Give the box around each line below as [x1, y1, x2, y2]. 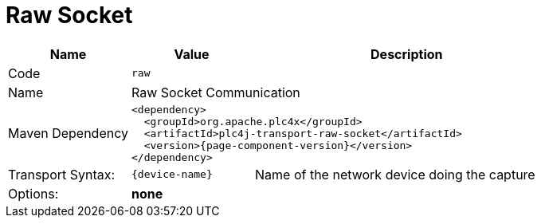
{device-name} [131, 168, 213, 181]
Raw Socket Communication [131, 84, 300, 100]
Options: [8, 185, 59, 202]
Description [370, 45, 443, 62]
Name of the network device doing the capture [255, 166, 535, 183]
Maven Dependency [8, 125, 129, 142]
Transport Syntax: [8, 166, 116, 183]
